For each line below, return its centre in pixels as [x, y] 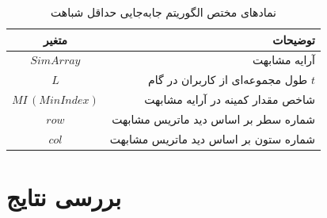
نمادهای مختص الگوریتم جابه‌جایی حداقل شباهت [163, 12]
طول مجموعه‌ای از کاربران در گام [228, 80]
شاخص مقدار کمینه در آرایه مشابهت [230, 99]
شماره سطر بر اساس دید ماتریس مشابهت [213, 119]
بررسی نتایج [64, 197]
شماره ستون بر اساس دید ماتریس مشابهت [212, 138]
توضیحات [294, 39]
